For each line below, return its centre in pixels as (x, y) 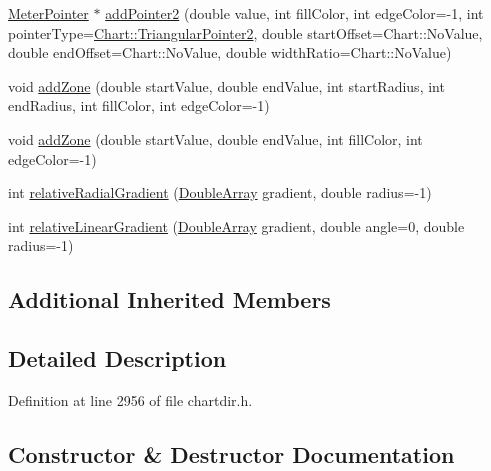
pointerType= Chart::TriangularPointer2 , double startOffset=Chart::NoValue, (245, 32)
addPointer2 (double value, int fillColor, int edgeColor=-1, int (294, 13)
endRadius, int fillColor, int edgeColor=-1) (139, 105)
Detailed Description (117, 358)
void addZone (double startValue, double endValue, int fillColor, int (215, 138)
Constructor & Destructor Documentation (231, 453)
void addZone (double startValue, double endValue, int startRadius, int (226, 85)
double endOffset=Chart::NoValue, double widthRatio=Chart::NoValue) (230, 52)
